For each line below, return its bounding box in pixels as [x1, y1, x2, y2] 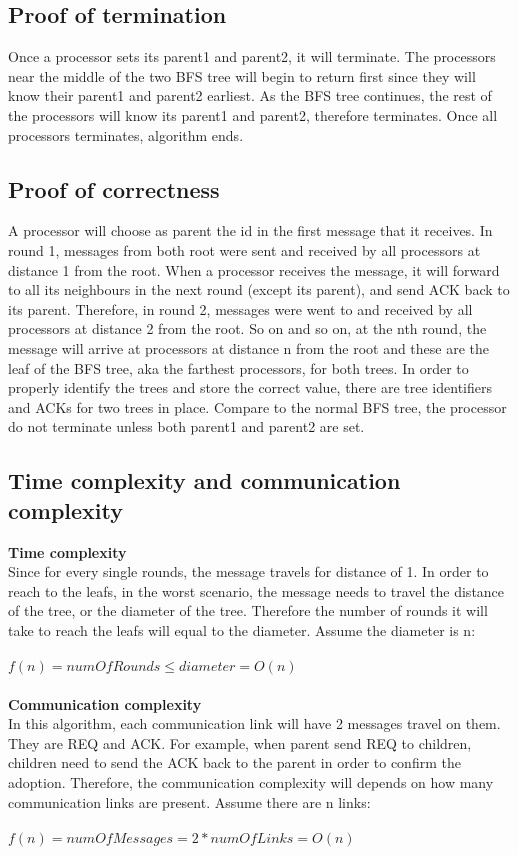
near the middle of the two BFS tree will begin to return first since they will [8, 65, 476, 86]
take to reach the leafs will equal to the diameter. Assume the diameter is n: [8, 619, 476, 640]
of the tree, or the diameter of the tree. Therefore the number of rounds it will [8, 600, 488, 621]
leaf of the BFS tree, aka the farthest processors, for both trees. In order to [8, 357, 469, 378]
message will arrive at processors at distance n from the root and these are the [8, 337, 490, 358]
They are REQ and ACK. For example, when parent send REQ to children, [8, 732, 472, 753]
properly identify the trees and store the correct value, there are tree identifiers [8, 377, 492, 398]
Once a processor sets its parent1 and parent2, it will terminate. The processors [8, 46, 496, 67]
